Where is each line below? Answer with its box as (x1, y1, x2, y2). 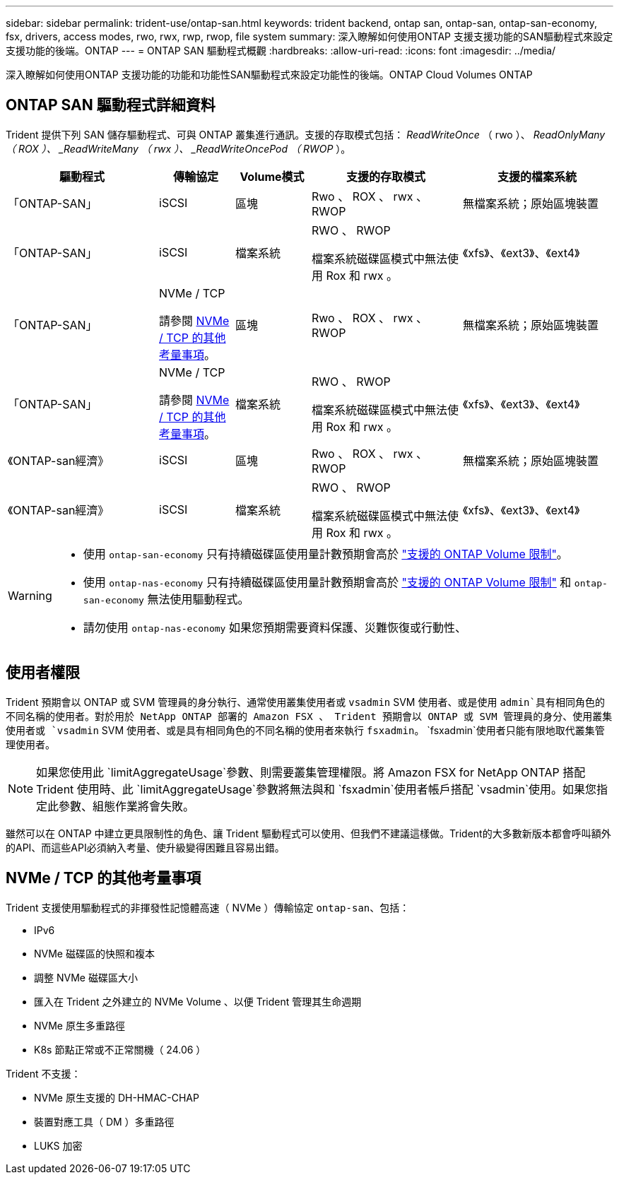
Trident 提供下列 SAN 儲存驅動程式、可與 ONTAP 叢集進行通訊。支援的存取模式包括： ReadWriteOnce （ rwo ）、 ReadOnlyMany (6, 128, 606, 141)
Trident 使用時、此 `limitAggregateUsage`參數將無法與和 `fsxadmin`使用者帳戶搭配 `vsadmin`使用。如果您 (36, 781, 597, 796)
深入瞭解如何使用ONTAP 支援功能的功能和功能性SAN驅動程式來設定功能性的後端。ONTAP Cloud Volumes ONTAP (6, 69, 533, 81)
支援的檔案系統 (497, 169, 577, 184)
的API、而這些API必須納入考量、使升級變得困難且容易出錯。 (6, 841, 285, 854)
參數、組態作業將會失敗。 (59, 798, 195, 813)
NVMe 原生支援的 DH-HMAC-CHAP (34, 1091, 199, 1104)
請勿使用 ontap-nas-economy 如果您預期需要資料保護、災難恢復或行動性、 (83, 620, 466, 635)
